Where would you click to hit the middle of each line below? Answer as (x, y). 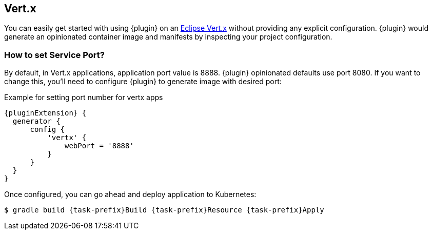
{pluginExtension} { (45, 113)
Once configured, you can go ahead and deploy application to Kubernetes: (130, 194)
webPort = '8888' (99, 146)
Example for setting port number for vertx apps (84, 98)
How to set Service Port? (54, 55)
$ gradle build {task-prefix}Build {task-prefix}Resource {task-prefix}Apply (164, 210)
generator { (36, 121)
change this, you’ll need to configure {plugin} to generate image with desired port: (143, 82)
